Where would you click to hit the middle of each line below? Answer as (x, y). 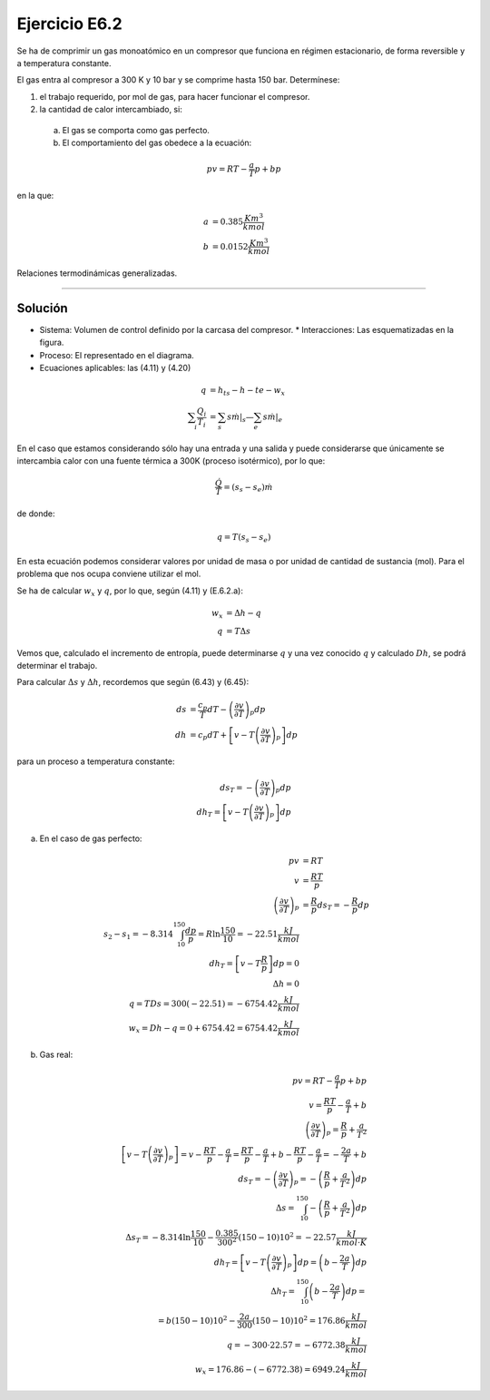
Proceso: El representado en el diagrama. (117, 355)
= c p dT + (208, 736)
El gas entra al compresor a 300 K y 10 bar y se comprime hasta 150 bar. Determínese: (178, 80)
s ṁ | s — (240, 418)
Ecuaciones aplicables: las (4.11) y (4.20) (115, 368)
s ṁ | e (273, 418)
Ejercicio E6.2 (69, 24)
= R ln (209, 934)
